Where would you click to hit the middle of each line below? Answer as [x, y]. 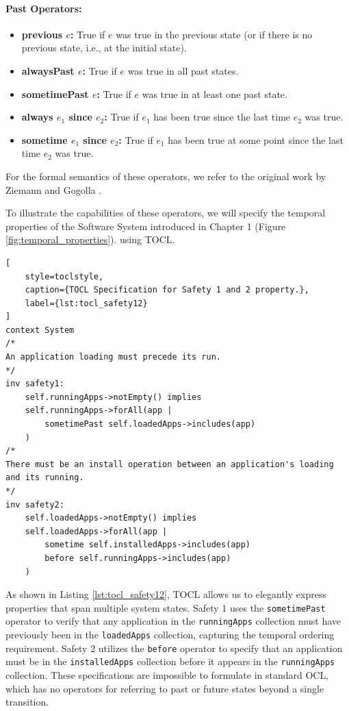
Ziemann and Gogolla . [54, 189]
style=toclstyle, [64, 276]
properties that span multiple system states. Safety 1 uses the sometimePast [166, 607]
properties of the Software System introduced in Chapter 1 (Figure [146, 226]
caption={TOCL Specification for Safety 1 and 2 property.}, [167, 290]
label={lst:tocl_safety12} [86, 303]
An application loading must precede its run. [113, 357]
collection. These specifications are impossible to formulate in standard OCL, [167, 675]
